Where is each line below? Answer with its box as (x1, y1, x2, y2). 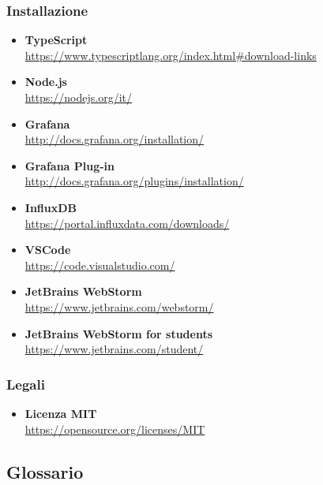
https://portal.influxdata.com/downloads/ (24, 215, 230, 231)
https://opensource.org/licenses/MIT (24, 420, 205, 437)
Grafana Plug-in (24, 157, 115, 173)
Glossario (6, 459, 84, 483)
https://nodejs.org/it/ (24, 89, 132, 105)
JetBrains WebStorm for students (24, 325, 213, 341)
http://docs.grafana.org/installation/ (24, 131, 205, 147)
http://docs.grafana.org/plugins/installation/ (24, 173, 244, 189)
